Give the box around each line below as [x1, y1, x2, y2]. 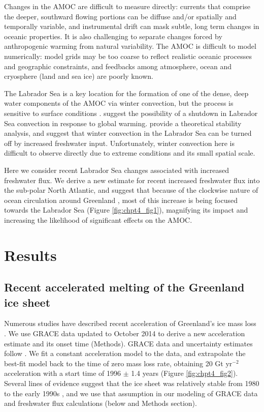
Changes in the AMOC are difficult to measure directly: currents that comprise [4, 1, 251, 11]
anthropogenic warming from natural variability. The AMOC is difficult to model [4, 41, 256, 51]
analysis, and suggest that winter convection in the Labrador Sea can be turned [4, 128, 252, 138]
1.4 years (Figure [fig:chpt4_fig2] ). [131, 368, 238, 378]
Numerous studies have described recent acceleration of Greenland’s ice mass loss [4, 318, 256, 329]
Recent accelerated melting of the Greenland [4, 279, 245, 295]
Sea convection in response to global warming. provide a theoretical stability [4, 117, 242, 128]
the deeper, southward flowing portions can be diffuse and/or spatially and [4, 11, 237, 21]
